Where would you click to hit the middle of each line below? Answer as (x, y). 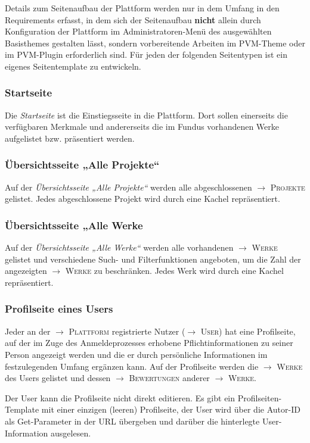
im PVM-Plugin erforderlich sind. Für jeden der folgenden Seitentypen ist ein (146, 54)
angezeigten (26, 271)
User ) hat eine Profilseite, (248, 331)
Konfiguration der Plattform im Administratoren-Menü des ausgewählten (138, 31)
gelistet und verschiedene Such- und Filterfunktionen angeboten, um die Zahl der (153, 259)
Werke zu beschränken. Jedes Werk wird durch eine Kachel (174, 271)
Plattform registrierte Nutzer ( (127, 331)
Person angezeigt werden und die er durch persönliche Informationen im (136, 354)
